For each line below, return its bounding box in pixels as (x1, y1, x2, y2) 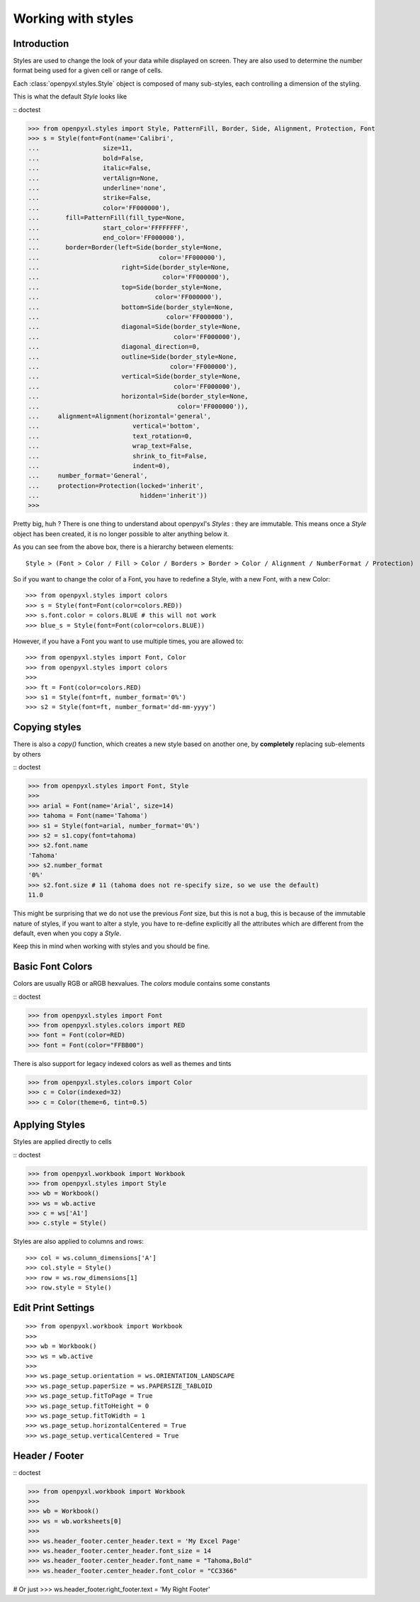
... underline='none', (28, 184, 166, 191)
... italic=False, (28, 164, 152, 172)
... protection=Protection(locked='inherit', (28, 482, 204, 489)
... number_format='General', (28, 472, 148, 480)
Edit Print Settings (13, 1301, 95, 1313)
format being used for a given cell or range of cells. (13, 66, 163, 74)
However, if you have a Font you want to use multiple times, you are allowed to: (13, 637, 244, 645)
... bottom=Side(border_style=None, (28, 303, 234, 311)
